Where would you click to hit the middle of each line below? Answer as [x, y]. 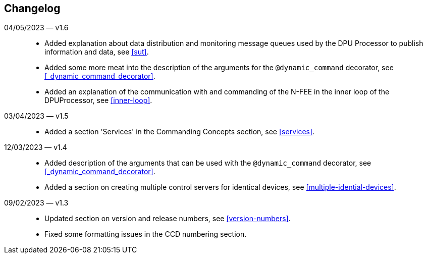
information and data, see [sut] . [97, 52]
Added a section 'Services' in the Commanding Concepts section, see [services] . [180, 132]
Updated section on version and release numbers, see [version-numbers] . [168, 219]
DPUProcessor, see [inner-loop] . [98, 100]
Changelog [32, 8]
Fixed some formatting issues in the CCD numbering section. [146, 234]
